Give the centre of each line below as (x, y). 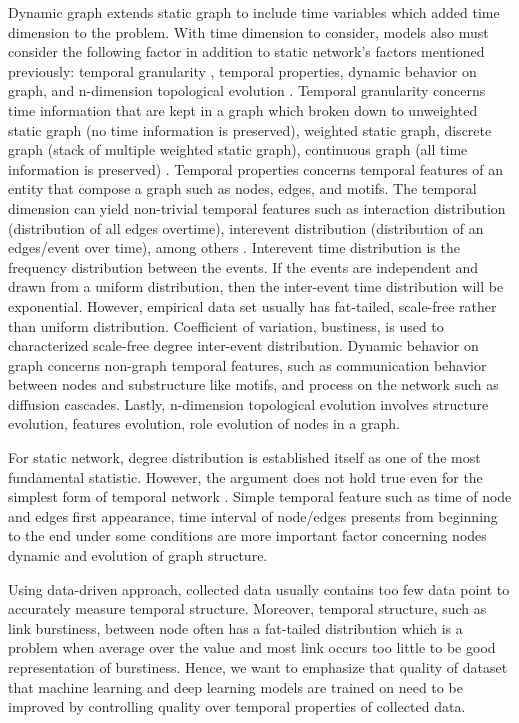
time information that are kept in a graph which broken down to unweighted (243, 109)
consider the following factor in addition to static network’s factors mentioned (246, 51)
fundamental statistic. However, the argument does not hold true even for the (245, 476)
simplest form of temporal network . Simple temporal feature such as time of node (260, 496)
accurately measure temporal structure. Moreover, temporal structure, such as (247, 608)
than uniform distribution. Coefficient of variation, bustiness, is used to (226, 325)
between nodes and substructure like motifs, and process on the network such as (253, 384)
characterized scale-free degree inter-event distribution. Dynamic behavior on (243, 345)
